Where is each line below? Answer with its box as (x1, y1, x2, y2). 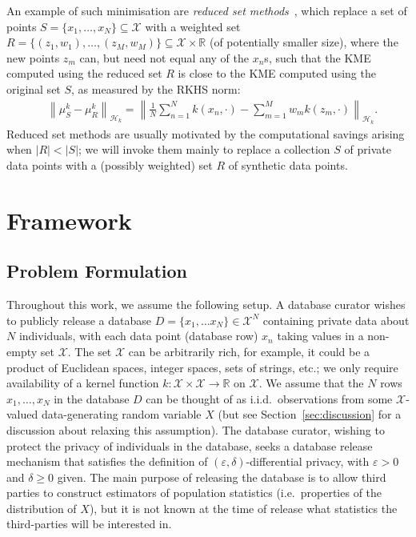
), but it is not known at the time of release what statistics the (89, 499, 398, 516)
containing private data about (262, 311, 410, 328)
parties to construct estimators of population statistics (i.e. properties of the (6, 484, 382, 501)
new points (6, 49, 60, 66)
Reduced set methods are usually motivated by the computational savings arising (6, 125, 405, 142)
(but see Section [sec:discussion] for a (218, 406, 402, 423)
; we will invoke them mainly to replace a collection (78, 141, 330, 158)
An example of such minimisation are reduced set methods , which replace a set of (6, 2, 407, 18)
